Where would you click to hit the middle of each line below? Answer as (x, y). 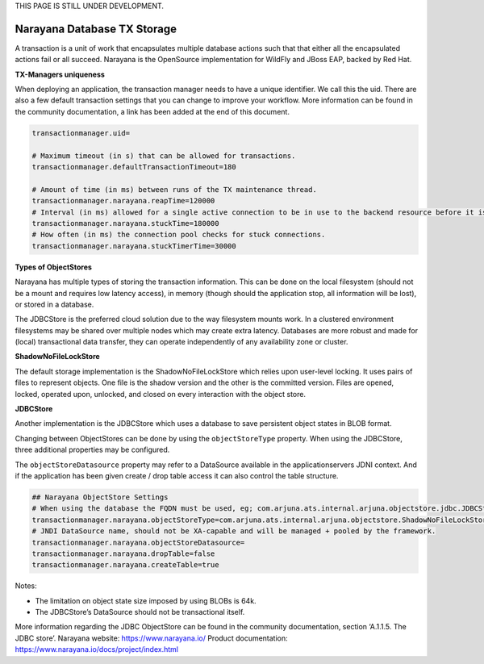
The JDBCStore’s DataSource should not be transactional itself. (140, 612)
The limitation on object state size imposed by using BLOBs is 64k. (146, 600)
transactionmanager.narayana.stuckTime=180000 (125, 223)
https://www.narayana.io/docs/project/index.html (97, 649)
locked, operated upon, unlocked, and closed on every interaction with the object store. (161, 394)
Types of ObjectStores (54, 267)
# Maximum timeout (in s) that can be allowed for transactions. (164, 156)
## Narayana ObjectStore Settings (100, 497)
